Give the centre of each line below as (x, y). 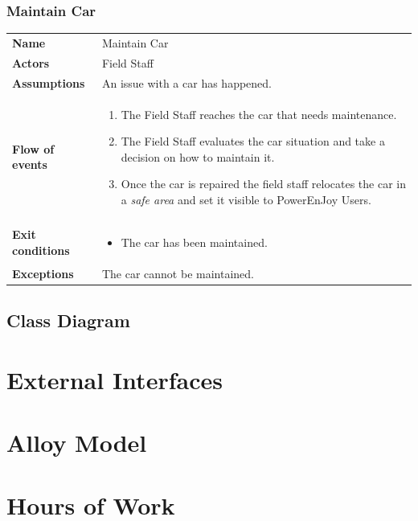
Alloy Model (77, 442)
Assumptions (49, 82)
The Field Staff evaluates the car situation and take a (253, 141)
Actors (31, 62)
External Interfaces (115, 379)
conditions (41, 250)
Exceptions (43, 273)
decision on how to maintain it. (198, 156)
